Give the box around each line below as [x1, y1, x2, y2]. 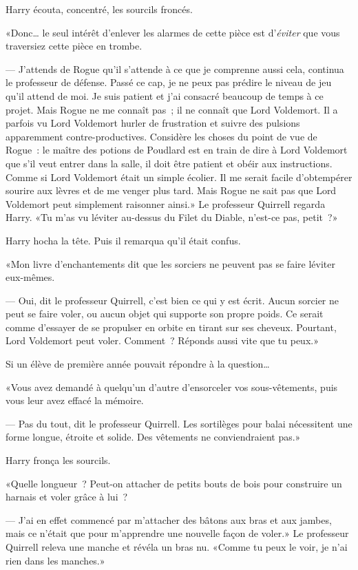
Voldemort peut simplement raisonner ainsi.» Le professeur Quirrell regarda [6, 196, 326, 211]
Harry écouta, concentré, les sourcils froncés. [6, 2, 193, 16]
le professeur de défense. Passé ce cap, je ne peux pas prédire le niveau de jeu [6, 75, 332, 89]
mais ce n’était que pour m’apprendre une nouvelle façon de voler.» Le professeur [6, 526, 349, 540]
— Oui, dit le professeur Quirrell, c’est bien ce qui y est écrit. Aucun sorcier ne [6, 293, 339, 307]
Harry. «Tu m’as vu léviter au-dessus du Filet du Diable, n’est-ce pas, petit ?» [6, 210, 338, 224]
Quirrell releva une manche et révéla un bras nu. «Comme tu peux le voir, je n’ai [6, 540, 348, 553]
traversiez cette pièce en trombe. [6, 39, 143, 53]
